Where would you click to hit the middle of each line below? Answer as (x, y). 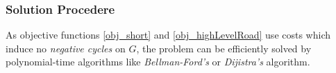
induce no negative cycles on (66, 48)
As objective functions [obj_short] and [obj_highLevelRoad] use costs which (168, 35)
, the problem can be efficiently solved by (224, 48)
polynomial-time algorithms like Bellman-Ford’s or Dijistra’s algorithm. (158, 62)
